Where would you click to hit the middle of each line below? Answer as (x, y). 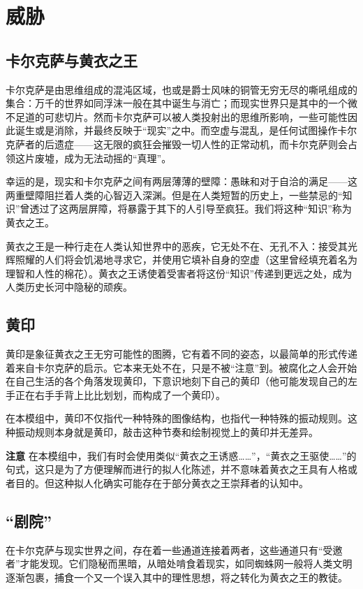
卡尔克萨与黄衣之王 (72, 60)
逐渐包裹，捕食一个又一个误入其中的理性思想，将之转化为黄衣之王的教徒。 (177, 577)
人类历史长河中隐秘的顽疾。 (69, 287)
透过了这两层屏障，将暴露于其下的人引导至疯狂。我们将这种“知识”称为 (191, 209)
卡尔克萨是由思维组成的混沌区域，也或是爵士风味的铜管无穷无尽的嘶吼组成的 (181, 89)
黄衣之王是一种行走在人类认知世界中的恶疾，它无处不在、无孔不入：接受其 (177, 246)
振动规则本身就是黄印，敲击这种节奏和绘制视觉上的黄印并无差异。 (166, 432)
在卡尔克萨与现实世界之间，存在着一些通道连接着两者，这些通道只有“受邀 (174, 550)
